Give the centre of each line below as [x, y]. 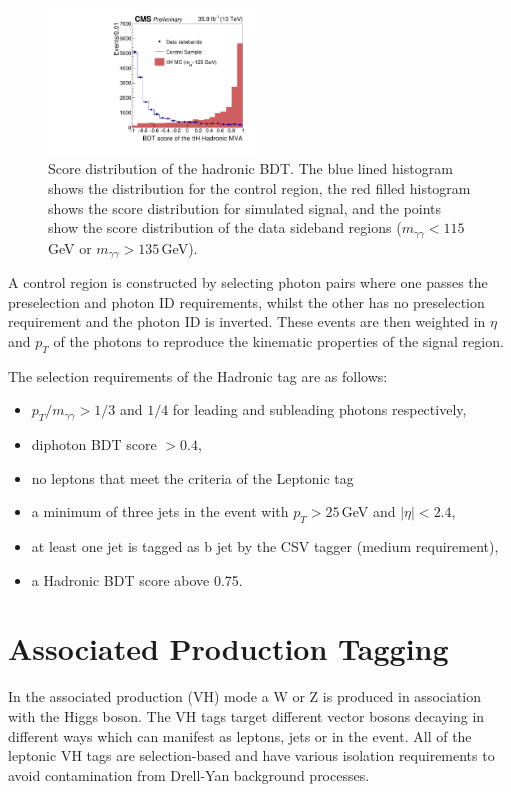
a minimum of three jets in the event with [160, 511]
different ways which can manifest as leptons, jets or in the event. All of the [240, 735]
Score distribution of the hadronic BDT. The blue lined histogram [250, 168]
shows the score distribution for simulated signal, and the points [245, 207]
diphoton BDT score [94, 444]
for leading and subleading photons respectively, [319, 409]
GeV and [368, 511]
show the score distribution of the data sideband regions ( [225, 227]
